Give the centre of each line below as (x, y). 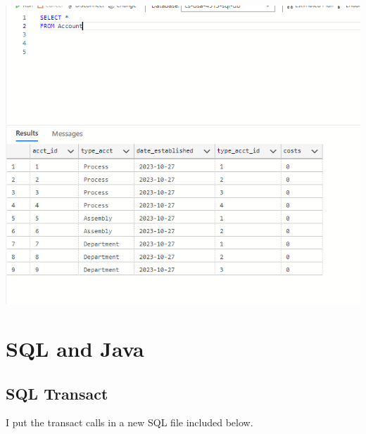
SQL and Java (75, 348)
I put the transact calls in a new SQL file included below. (130, 422)
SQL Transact (57, 393)
